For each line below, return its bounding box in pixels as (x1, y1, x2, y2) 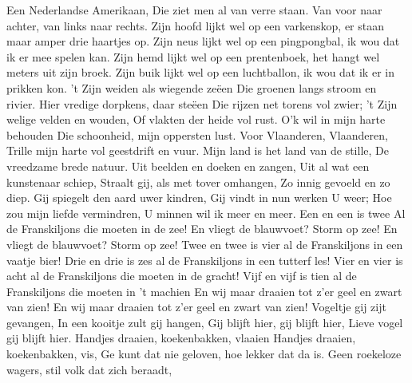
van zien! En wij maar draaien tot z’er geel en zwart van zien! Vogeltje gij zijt (6, 298, 386, 315)
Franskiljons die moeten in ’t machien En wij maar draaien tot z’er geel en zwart (6, 282, 402, 299)
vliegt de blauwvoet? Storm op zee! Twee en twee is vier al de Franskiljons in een (6, 235, 403, 252)
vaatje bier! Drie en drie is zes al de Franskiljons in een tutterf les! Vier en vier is (6, 251, 403, 268)
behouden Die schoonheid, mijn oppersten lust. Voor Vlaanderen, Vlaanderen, (6, 126, 388, 143)
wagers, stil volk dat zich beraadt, (6, 361, 172, 377)
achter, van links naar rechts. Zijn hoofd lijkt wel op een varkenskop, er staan (6, 17, 385, 34)
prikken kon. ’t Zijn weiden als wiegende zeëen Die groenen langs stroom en (6, 79, 377, 96)
